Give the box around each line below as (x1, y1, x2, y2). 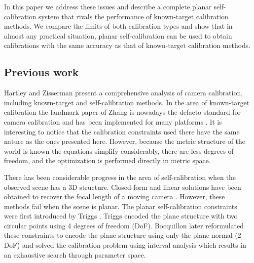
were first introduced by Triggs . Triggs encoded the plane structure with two (4, 211, 238, 221)
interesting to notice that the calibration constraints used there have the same (4, 126, 240, 136)
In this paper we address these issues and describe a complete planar (4, 1, 212, 11)
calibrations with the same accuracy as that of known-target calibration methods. (4, 40, 251, 50)
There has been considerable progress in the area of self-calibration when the (4, 172, 236, 182)
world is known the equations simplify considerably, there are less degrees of (4, 145, 234, 156)
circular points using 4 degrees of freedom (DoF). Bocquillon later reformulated (4, 220, 244, 230)
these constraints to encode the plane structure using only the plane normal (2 (4, 230, 241, 240)
